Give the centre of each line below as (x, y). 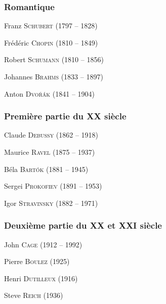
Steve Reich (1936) (34, 295)
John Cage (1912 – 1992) (43, 244)
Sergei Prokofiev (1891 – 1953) (53, 186)
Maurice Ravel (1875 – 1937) (50, 152)
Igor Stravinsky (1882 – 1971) (51, 203)
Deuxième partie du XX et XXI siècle (83, 225)
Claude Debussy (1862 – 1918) (51, 135)
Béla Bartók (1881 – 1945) (46, 169)
